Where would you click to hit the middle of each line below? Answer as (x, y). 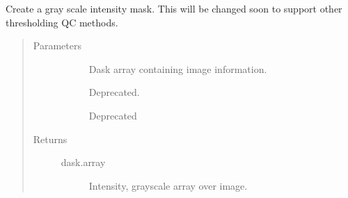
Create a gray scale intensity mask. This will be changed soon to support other (174, 8)
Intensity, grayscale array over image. (168, 185)
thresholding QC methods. (62, 22)
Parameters (57, 46)
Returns (50, 139)
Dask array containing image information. (178, 68)
